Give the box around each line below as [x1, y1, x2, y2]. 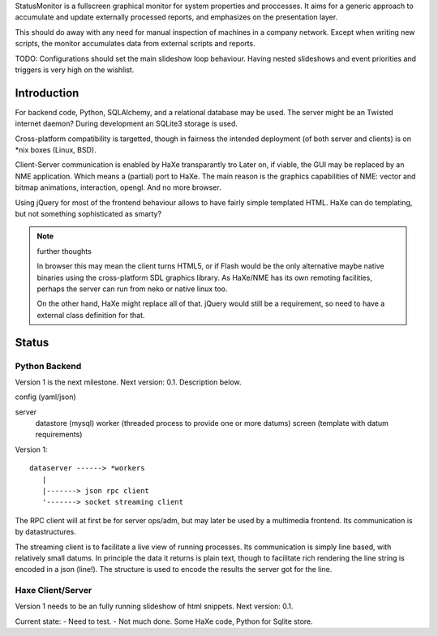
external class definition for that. [36, 310, 145, 320]
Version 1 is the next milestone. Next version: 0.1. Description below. [15, 377, 243, 387]
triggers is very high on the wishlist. [15, 65, 135, 75]
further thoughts [36, 246, 92, 256]
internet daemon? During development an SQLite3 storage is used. [15, 118, 238, 129]
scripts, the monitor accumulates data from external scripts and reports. [15, 39, 255, 49]
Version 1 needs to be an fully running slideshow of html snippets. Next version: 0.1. [15, 601, 294, 612]
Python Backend [15, 360, 82, 372]
